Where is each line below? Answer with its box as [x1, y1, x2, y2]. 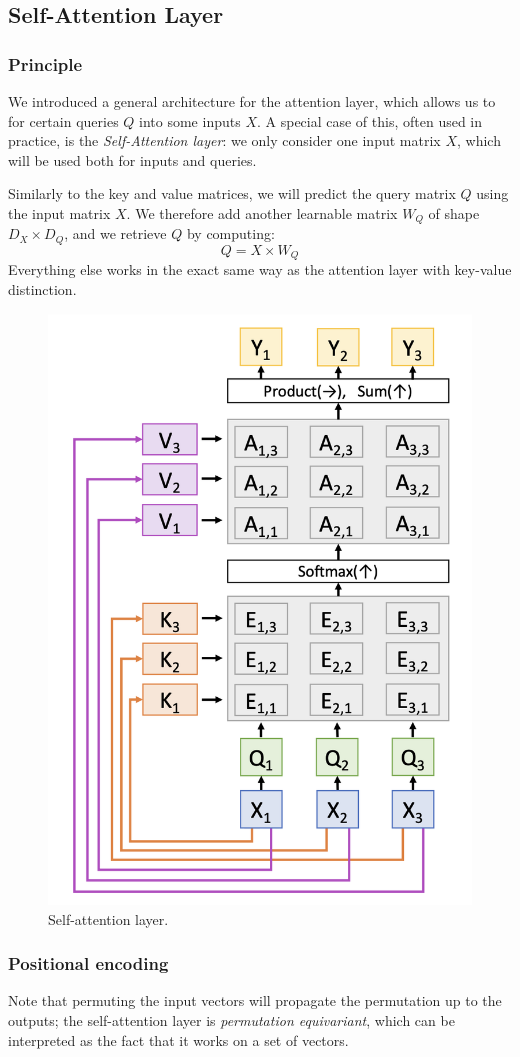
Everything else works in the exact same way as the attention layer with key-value [8, 259, 512, 280]
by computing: [186, 223, 275, 244]
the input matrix [8, 202, 111, 223]
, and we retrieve [64, 223, 167, 244]
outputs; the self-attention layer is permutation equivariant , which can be [8, 1010, 455, 1031]
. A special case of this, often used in [256, 110, 483, 131]
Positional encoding [8, 951, 169, 976]
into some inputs [139, 110, 241, 131]
